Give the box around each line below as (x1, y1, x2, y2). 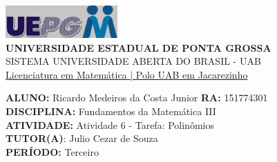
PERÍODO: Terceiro (6, 144, 99, 159)
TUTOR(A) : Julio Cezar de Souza (6, 131, 158, 145)
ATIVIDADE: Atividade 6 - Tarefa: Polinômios (6, 117, 214, 132)
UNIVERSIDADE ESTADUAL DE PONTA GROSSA (6, 40, 271, 54)
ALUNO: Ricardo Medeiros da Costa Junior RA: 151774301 (6, 90, 268, 105)
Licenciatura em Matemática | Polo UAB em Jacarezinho (6, 67, 248, 81)
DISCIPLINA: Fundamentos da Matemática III (6, 103, 216, 118)
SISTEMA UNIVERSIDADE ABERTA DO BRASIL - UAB (6, 54, 261, 68)
